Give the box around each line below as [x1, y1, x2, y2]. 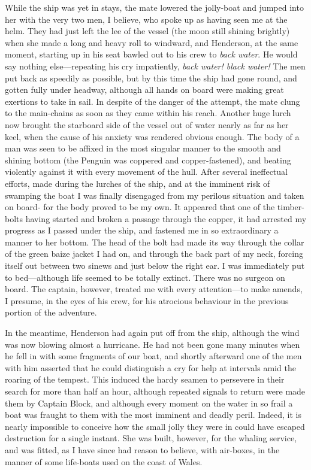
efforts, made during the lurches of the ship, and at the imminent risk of [5, 177, 270, 189]
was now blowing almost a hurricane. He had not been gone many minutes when [5, 338, 300, 350]
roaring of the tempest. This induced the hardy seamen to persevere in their [5, 373, 285, 386]
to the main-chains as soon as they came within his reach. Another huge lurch [5, 107, 291, 119]
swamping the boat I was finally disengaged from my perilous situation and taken [5, 189, 304, 201]
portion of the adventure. [5, 306, 97, 319]
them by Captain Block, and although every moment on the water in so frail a [5, 396, 293, 409]
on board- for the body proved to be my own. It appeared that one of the [5, 201, 275, 213]
